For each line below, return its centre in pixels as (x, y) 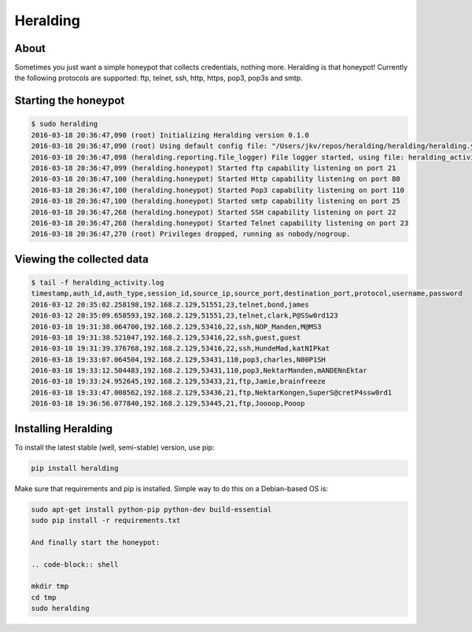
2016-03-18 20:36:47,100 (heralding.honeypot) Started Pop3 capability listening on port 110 (218, 190)
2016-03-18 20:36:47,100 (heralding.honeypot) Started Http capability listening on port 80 (216, 179)
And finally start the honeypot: (96, 542)
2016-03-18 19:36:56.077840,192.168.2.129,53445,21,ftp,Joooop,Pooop (168, 404)
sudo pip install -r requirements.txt (106, 520)
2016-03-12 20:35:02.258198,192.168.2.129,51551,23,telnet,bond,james (170, 304)
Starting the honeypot (70, 101)
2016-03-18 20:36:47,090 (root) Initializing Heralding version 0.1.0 (170, 135)
